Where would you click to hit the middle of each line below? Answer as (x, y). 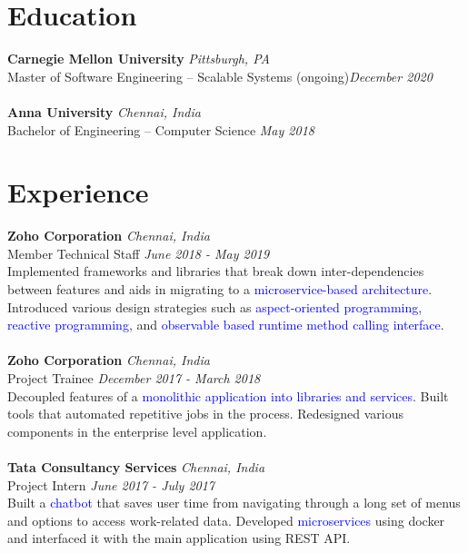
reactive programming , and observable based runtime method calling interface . (226, 325)
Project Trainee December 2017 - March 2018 (134, 377)
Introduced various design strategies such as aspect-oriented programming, (215, 306)
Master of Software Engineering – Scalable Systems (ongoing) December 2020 (220, 76)
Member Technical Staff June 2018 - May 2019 (139, 253)
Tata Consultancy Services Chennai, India (136, 466)
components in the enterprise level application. (137, 431)
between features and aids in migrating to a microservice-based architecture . (220, 289)
